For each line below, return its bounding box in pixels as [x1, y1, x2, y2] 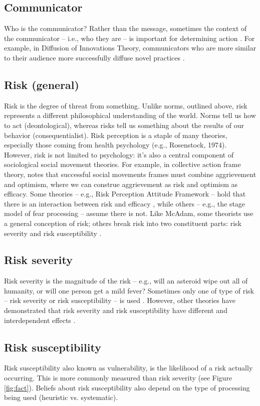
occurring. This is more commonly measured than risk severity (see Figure [4, 372, 232, 383]
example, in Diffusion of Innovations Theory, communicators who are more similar [4, 42, 256, 53]
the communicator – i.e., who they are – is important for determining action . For [4, 32, 255, 43]
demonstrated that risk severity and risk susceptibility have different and [4, 305, 227, 315]
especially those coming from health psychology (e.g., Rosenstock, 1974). [4, 139, 227, 150]
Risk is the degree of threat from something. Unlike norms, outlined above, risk [4, 100, 247, 110]
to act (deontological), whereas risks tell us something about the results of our [4, 119, 244, 130]
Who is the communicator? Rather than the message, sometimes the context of [4, 23, 247, 33]
